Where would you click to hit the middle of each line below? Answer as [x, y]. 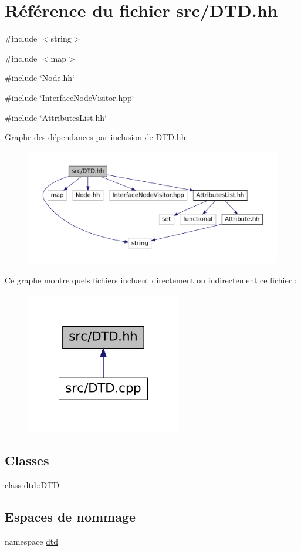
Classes [27, 460]
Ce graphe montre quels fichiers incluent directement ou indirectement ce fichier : [151, 280]
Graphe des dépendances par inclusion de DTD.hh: [97, 137]
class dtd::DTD [32, 485]
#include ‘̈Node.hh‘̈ [40, 78]
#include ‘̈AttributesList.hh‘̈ [56, 117]
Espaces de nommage [70, 517]
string [61, 38]
